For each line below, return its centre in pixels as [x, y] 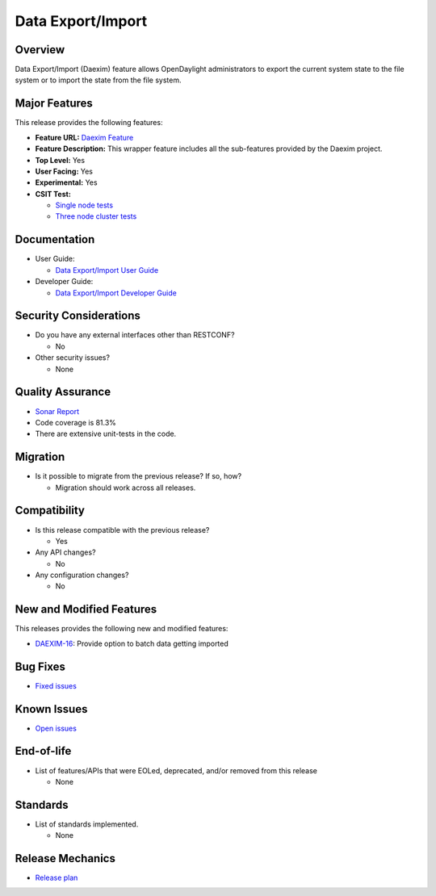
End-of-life [43, 751]
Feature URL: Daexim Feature [84, 137]
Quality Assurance [63, 392]
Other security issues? [73, 358]
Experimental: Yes [66, 182]
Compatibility [50, 511]
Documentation [55, 239]
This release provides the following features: [89, 123]
